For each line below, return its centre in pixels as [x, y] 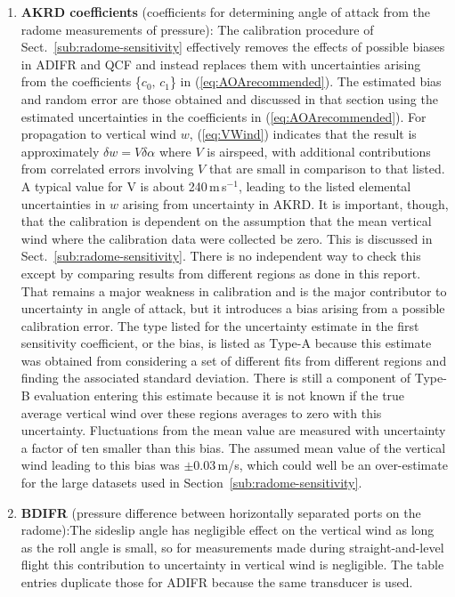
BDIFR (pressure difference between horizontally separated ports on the [221, 512]
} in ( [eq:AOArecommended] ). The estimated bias [305, 81]
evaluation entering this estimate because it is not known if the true [219, 395]
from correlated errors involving [107, 169]
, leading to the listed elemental [325, 186]
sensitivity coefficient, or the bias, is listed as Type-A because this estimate [226, 343]
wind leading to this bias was [100, 465]
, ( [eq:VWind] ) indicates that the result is [303, 134]
